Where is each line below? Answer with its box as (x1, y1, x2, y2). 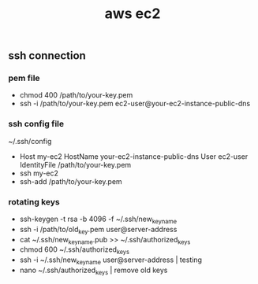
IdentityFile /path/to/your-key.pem (19, 160, 132, 169)
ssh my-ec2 (19, 168, 59, 178)
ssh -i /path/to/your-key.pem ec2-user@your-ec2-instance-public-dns (19, 99, 251, 109)
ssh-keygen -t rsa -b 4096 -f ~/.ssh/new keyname (19, 214, 178, 225)
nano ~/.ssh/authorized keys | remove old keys (19, 265, 168, 276)
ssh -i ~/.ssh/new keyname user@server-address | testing (19, 255, 203, 267)
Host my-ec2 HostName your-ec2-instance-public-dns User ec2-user (19, 151, 249, 161)
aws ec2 (104, 5, 161, 23)
